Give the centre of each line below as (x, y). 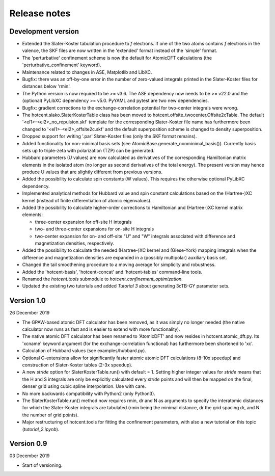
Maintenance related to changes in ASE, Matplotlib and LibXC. (87, 72)
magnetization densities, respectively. (75, 243)
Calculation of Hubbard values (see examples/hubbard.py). (84, 351)
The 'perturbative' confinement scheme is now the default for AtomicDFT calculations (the (117, 58)
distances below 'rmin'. (46, 86)
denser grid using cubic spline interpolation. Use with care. (84, 386)
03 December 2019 (30, 456)
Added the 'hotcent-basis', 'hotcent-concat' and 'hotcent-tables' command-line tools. (112, 272)
